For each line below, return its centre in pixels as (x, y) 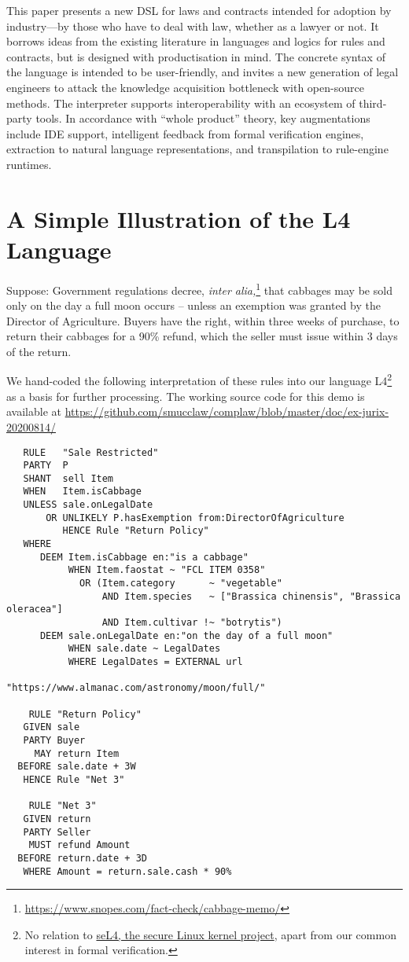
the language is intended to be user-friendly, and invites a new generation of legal (203, 72)
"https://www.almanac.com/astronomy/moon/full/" (136, 688)
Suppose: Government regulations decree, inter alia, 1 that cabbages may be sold (199, 288)
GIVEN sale (52, 727)
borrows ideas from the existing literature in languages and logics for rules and (196, 41)
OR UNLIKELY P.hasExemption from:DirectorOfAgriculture (195, 518)
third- (373, 103)
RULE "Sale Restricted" (91, 452)
